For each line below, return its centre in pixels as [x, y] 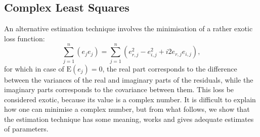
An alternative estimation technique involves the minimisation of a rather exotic [128, 28]
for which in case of [34, 68]
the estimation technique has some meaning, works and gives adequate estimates [129, 119]
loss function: [25, 38]
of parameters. [26, 129]
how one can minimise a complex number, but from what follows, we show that [127, 109]
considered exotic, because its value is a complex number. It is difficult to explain [130, 99]
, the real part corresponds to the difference [170, 68]
